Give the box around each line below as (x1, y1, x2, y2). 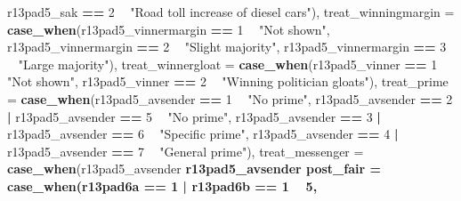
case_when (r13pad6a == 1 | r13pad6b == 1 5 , (7, 176, 318, 195)
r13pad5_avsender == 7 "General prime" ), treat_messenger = (7, 141, 364, 160)
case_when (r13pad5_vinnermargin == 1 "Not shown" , (7, 20, 330, 38)
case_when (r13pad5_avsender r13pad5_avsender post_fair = (7, 159, 381, 178)
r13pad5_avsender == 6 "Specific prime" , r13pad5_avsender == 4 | (7, 125, 399, 143)
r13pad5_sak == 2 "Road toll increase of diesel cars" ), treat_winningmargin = (7, 3, 455, 20)
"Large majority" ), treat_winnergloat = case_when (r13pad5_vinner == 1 (18, 54, 438, 73)
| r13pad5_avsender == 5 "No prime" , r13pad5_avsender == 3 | (7, 107, 381, 125)
